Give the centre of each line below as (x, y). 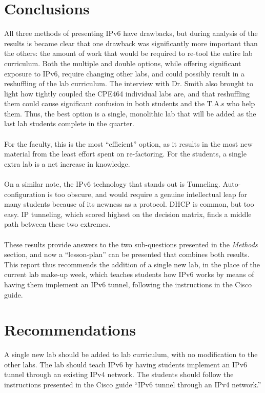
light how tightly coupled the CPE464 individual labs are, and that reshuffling (127, 93)
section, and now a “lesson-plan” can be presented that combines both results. (127, 254)
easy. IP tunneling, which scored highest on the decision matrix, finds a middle (128, 214)
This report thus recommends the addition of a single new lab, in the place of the (132, 264)
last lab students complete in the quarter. (69, 123)
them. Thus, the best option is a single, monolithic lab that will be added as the (130, 113)
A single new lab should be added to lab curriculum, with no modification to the (131, 354)
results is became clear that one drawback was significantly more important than (131, 43)
